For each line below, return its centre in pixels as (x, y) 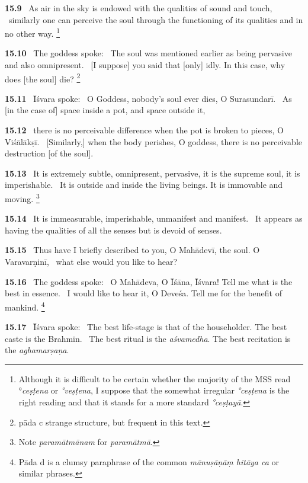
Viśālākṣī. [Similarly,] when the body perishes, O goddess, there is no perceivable (153, 141)
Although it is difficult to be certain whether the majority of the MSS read (155, 378)
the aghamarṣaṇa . (37, 350)
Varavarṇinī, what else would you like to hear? (91, 262)
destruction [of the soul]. (49, 153)
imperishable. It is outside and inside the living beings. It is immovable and (144, 185)
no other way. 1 (32, 32)
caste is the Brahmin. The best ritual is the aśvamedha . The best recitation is (148, 338)
